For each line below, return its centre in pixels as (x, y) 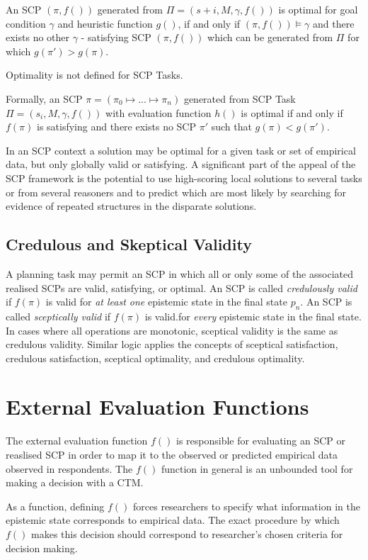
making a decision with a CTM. (75, 482)
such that (231, 127)
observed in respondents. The (69, 468)
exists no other (38, 37)
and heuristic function (105, 23)
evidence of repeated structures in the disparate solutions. (131, 206)
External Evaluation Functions (157, 407)
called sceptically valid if (58, 316)
